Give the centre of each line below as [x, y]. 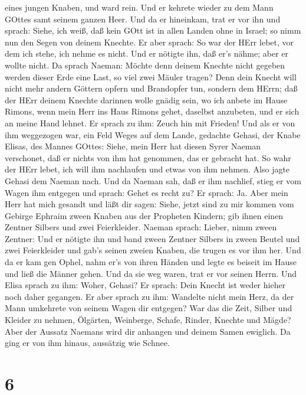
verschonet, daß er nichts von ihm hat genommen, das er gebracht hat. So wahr [148, 157]
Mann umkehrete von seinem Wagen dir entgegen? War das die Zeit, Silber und [149, 308]
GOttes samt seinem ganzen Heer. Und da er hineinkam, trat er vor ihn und [143, 19]
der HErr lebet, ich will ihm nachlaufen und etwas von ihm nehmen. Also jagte [147, 169]
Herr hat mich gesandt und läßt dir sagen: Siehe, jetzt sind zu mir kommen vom [149, 204]
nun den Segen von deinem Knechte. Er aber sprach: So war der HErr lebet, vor [149, 42]
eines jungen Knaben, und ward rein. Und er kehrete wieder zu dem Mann [139, 7]
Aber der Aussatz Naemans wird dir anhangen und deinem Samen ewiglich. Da [148, 331]
